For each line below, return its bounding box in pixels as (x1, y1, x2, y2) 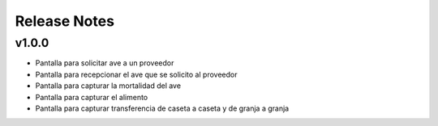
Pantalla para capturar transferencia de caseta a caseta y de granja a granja (35, 103, 290, 113)
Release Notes (15, 12, 115, 30)
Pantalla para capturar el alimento (35, 92, 148, 102)
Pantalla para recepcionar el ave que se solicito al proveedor (35, 69, 238, 79)
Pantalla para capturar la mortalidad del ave (35, 81, 182, 90)
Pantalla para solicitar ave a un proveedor (35, 58, 174, 68)
